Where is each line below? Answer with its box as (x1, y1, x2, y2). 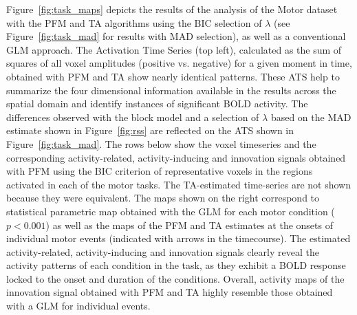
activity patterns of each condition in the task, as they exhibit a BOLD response (6, 258, 346, 272)
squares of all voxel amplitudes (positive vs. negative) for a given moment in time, (6, 56, 352, 70)
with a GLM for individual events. (6, 298, 151, 313)
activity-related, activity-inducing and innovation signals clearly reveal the (6, 244, 319, 259)
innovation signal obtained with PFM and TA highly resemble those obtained (6, 285, 333, 299)
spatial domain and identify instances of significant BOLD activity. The (6, 96, 308, 111)
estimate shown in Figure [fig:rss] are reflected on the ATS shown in (6, 123, 294, 138)
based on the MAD (270, 109, 351, 124)
